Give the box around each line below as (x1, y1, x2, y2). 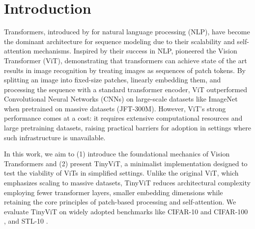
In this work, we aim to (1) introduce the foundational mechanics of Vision (4, 149, 230, 159)
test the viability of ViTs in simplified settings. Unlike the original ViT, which (4, 168, 239, 178)
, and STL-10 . (4, 216, 48, 226)
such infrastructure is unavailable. (4, 132, 106, 142)
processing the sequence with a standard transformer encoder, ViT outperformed (4, 84, 247, 94)
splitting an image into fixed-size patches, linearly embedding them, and (4, 75, 221, 85)
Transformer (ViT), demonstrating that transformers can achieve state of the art (4, 55, 247, 65)
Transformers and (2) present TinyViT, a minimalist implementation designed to (4, 158, 248, 168)
